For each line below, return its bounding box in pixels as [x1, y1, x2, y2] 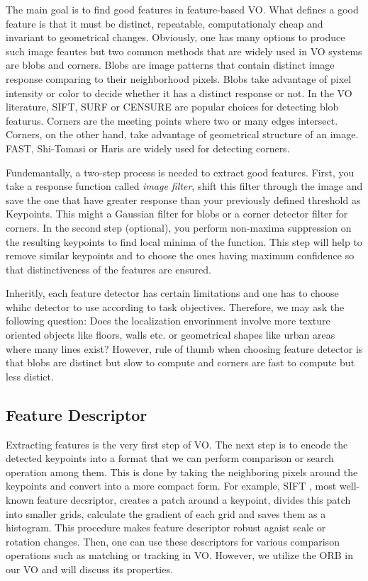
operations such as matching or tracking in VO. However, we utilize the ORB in [6, 548, 353, 563]
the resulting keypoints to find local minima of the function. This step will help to [6, 234, 362, 249]
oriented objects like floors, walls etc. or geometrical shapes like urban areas [6, 327, 335, 342]
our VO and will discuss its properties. [6, 561, 173, 576]
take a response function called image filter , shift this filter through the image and [6, 179, 363, 193]
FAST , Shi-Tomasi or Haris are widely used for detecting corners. [6, 140, 290, 155]
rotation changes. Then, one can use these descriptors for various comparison [6, 534, 340, 548]
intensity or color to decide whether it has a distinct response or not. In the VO [6, 85, 352, 100]
